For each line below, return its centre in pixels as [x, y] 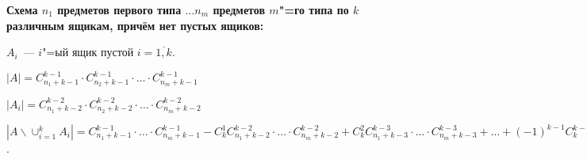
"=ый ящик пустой [88, 52]
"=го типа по [314, 9]
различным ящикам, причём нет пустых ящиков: [135, 25]
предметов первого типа [119, 9]
